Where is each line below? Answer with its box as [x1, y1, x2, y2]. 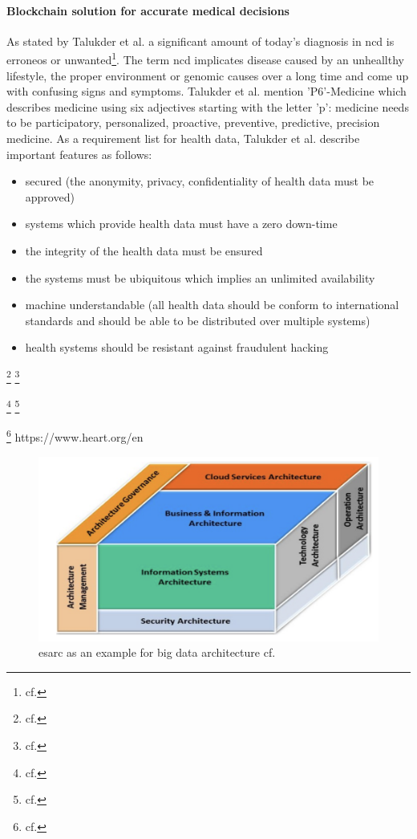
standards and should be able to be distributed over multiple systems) [25, 312, 370, 328]
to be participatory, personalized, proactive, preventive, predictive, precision [6, 114, 380, 131]
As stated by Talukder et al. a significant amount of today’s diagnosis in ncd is [6, 32, 395, 49]
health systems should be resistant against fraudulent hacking [25, 339, 329, 356]
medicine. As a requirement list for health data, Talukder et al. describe [6, 130, 360, 147]
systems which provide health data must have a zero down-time [25, 215, 338, 232]
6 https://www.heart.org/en [6, 426, 144, 446]
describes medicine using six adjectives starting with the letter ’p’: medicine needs [6, 98, 409, 115]
